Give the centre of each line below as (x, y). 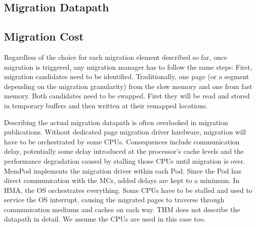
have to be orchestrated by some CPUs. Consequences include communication (122, 141)
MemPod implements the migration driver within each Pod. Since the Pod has (123, 170)
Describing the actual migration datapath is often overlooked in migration (116, 122)
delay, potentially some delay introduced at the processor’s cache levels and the (124, 151)
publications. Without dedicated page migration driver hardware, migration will (125, 132)
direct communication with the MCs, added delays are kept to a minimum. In (122, 180)
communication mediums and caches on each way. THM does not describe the (122, 209)
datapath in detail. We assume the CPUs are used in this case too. (105, 219)
